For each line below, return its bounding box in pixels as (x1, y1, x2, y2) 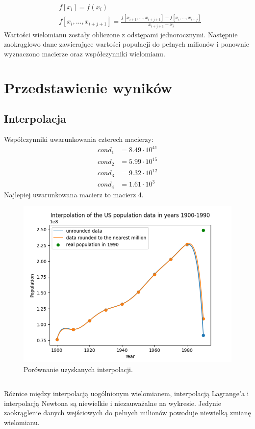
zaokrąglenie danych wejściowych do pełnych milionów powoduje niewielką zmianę (4, 407, 251, 418)
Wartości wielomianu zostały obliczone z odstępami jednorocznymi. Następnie (4, 29, 238, 39)
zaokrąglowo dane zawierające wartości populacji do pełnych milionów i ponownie (4, 39, 249, 49)
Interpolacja (4, 111, 66, 126)
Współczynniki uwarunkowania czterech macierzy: (4, 134, 153, 144)
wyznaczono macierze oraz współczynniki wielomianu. (4, 49, 165, 59)
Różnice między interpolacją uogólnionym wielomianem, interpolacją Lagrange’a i (4, 388, 249, 398)
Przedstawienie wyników (4, 77, 173, 97)
